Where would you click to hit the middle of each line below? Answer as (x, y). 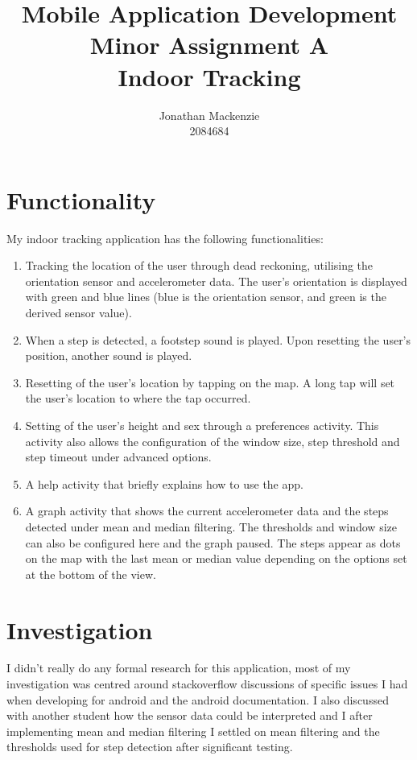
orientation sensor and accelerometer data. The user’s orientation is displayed (216, 281)
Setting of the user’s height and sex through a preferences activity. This (202, 425)
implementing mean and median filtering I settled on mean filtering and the (193, 731)
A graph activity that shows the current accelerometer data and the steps (207, 511)
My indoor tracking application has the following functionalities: (165, 238)
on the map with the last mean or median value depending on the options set (216, 558)
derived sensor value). (78, 312)
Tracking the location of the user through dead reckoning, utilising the (199, 265)
